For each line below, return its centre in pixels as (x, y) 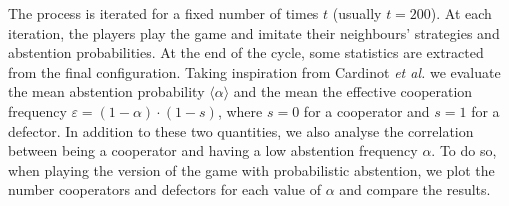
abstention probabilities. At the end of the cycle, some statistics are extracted (246, 52)
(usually (357, 13)
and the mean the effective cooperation (353, 91)
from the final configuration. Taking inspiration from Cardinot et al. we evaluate (254, 71)
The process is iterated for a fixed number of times (163, 13)
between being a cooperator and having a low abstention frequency (213, 150)
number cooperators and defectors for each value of (165, 189)
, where (240, 110)
